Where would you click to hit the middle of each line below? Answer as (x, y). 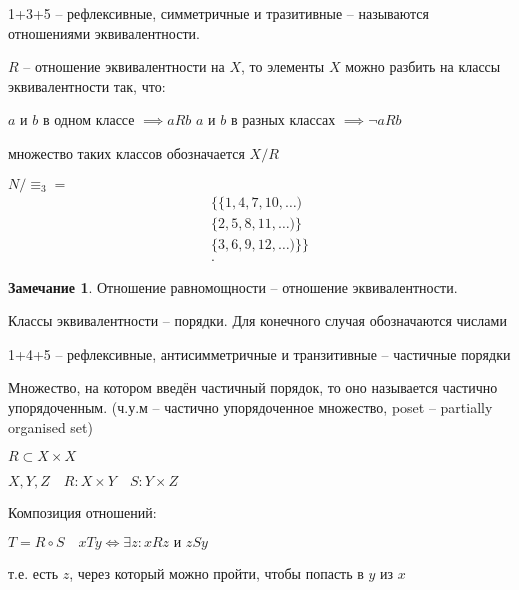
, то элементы (283, 66)
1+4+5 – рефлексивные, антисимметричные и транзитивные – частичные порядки (259, 353)
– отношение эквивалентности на (124, 66)
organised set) (50, 426)
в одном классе (88, 119)
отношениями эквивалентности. (104, 32)
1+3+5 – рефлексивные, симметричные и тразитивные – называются (218, 13)
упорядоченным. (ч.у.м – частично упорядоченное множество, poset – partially (250, 407)
